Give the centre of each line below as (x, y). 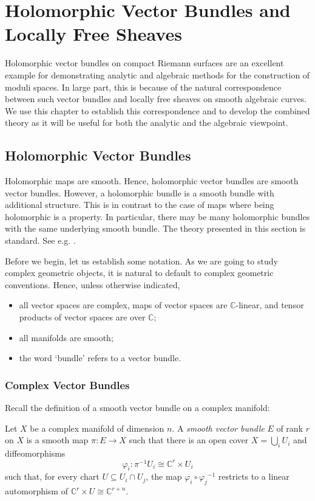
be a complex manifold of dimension (97, 428)
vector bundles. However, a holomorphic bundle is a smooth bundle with (140, 192)
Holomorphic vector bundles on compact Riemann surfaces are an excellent (144, 63)
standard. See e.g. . (40, 240)
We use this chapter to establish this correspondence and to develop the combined (157, 110)
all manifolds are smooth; (66, 337)
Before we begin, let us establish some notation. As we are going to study (141, 261)
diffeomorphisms (35, 453)
